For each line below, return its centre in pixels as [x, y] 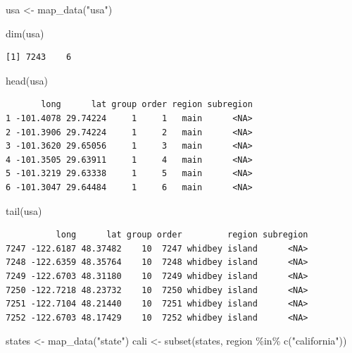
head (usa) [27, 80]
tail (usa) [24, 210]
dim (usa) [25, 33]
